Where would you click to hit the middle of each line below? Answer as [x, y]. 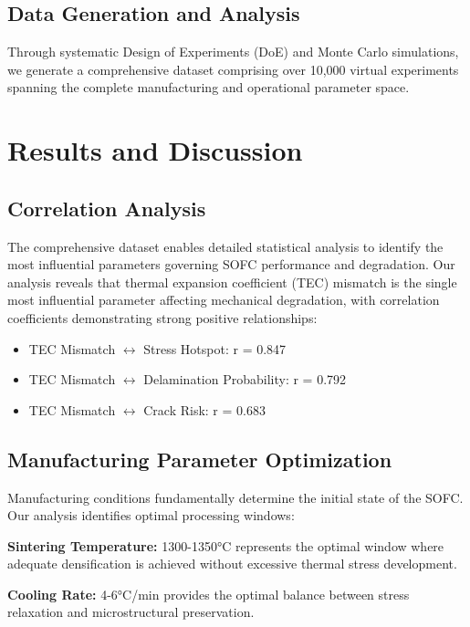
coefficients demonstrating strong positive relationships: [162, 317]
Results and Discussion [155, 150]
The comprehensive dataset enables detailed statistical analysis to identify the [225, 246]
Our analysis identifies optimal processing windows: [151, 515]
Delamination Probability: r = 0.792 [245, 379]
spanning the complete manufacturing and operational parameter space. [209, 87]
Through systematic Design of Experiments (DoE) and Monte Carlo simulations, [233, 52]
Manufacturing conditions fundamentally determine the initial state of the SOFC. [235, 497]
